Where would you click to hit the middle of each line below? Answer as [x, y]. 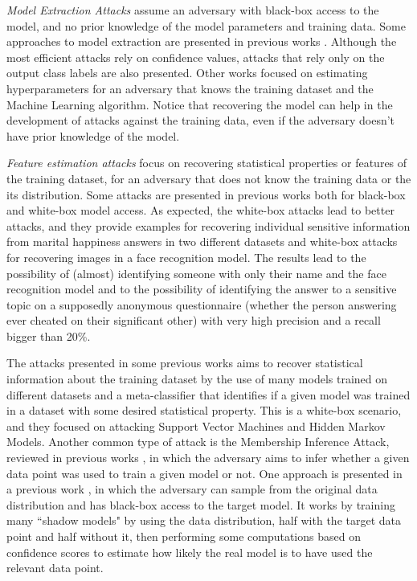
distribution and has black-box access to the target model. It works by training [201, 504]
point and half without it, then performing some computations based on [184, 536]
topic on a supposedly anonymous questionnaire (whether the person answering [202, 304]
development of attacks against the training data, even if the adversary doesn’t [201, 120]
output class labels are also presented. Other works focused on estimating [187, 73]
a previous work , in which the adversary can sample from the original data [192, 489]
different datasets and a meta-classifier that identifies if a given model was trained [208, 394]
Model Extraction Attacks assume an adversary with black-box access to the [193, 10]
